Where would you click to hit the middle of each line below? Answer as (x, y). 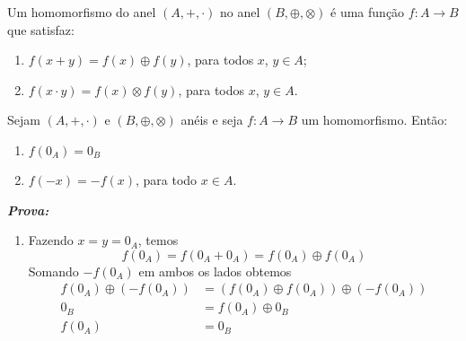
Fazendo (51, 240)
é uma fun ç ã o (368, 12)
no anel (240, 12)
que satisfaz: (41, 29)
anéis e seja (212, 120)
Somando (53, 271)
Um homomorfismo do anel (82, 12)
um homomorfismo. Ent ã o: (374, 120)
